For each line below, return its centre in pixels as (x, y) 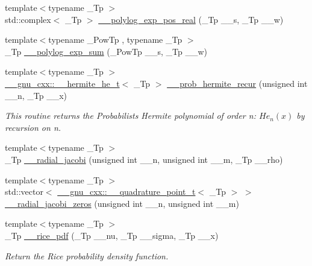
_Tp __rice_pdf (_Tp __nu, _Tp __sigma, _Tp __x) (112, 235)
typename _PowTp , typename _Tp (115, 40)
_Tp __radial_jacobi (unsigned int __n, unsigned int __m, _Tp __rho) (144, 159)
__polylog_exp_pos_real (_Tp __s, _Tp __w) (191, 19)
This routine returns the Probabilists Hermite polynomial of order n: (130, 116)
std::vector (24, 192)
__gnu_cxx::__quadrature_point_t (126, 192)
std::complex (28, 19)
